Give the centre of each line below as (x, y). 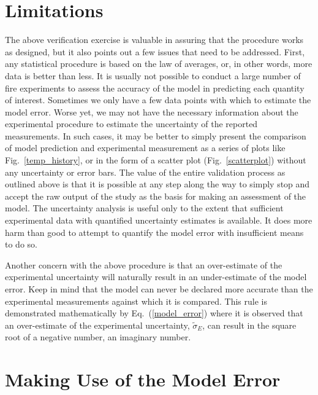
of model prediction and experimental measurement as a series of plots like (145, 148)
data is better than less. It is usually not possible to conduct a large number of (153, 75)
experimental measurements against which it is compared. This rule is (136, 301)
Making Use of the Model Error (143, 379)
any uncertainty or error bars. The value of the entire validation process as (145, 172)
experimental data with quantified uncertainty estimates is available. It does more (159, 220)
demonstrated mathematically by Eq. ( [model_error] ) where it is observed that (154, 313)
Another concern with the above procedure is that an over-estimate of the (144, 264)
